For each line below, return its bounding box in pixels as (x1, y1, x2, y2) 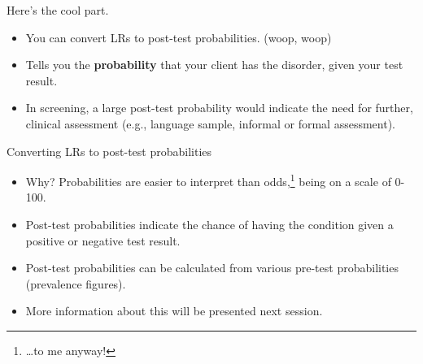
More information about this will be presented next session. (25, 302, 323, 319)
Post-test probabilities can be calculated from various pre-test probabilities (25, 259, 399, 276)
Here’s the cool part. (7, 2, 109, 18)
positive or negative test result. (25, 232, 181, 249)
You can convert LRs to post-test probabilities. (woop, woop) (25, 28, 332, 45)
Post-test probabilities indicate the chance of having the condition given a (25, 216, 394, 232)
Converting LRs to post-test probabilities (7, 142, 211, 159)
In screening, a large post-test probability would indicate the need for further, (25, 99, 413, 116)
